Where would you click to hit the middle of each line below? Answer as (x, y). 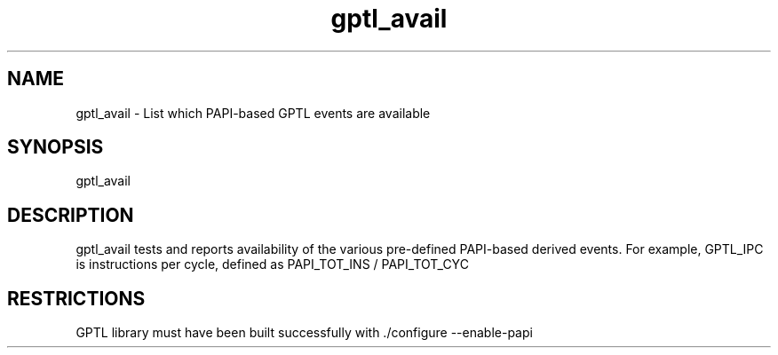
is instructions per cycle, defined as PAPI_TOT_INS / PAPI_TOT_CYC (272, 264)
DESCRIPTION (71, 215)
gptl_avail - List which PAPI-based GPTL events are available (253, 113)
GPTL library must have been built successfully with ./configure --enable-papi (304, 333)
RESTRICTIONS (76, 298)
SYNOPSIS (56, 147)
